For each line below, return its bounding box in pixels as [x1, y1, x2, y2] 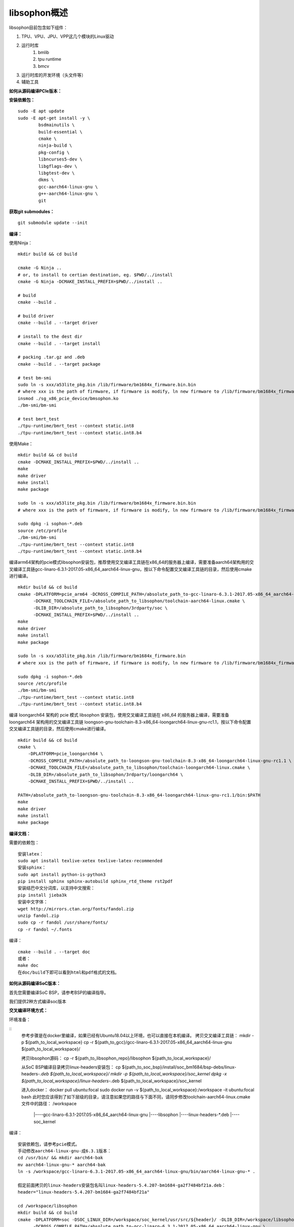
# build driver [18, 313, 54, 319]
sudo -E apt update [18, 108, 65, 114]
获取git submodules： [9, 209, 55, 214]
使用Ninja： [9, 240, 33, 246]
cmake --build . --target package [18, 361, 100, 367]
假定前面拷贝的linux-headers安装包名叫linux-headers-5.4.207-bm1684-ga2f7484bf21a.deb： [18, 1182, 226, 1188]
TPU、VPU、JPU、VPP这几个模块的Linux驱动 [21, 33, 114, 39]
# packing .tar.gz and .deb [18, 354, 85, 360]
